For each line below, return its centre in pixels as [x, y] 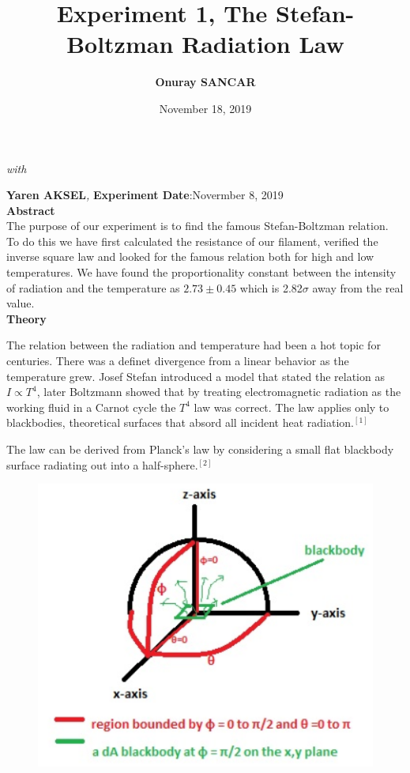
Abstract [31, 210]
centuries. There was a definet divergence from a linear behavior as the [178, 361]
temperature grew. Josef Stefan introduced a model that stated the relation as [196, 376]
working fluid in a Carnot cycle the [91, 407]
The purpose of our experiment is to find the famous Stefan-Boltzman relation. [197, 226]
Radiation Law [263, 44]
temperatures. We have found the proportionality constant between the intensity [201, 272]
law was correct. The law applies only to [292, 407]
